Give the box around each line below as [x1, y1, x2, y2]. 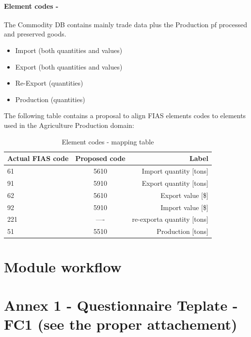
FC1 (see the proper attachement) [4, 314, 237, 334]
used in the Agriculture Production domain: [4, 120, 134, 130]
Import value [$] [160, 202, 208, 212]
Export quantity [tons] [141, 177, 208, 188]
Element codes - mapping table [62, 136, 154, 146]
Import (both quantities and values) [15, 45, 123, 55]
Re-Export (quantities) [15, 78, 83, 88]
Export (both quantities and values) [15, 61, 123, 71]
